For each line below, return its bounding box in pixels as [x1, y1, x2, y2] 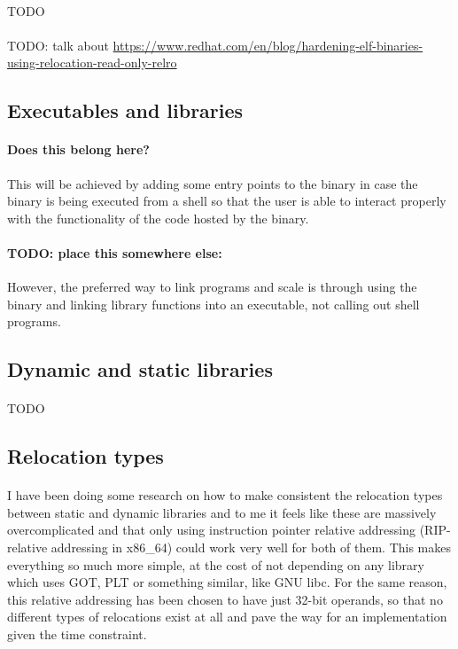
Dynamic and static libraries [7, 356, 273, 383]
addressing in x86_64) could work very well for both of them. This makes [50, 538, 451, 557]
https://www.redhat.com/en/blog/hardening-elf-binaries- [113, 35, 423, 54]
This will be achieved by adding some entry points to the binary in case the [7, 174, 418, 192]
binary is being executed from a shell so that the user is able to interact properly [7, 192, 446, 210]
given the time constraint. [7, 625, 147, 643]
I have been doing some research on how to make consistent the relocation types [7, 486, 443, 504]
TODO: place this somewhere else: [7, 243, 222, 262]
